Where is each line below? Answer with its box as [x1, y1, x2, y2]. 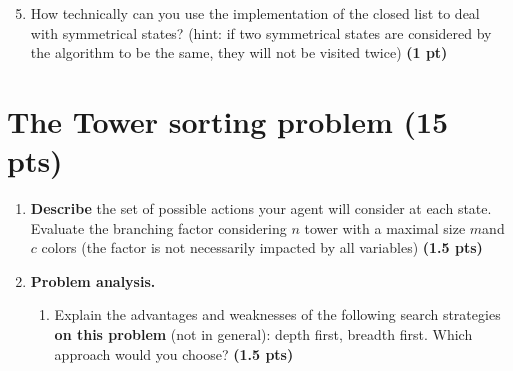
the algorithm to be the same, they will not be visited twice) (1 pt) [30, 42, 448, 63]
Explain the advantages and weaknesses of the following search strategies [54, 304, 501, 325]
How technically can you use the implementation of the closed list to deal [30, 3, 480, 23]
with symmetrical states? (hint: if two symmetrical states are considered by [30, 22, 492, 43]
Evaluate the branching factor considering [30, 217, 287, 238]
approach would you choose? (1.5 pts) [54, 343, 294, 364]
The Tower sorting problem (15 [7, 100, 449, 141]
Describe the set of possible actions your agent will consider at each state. [30, 198, 492, 219]
